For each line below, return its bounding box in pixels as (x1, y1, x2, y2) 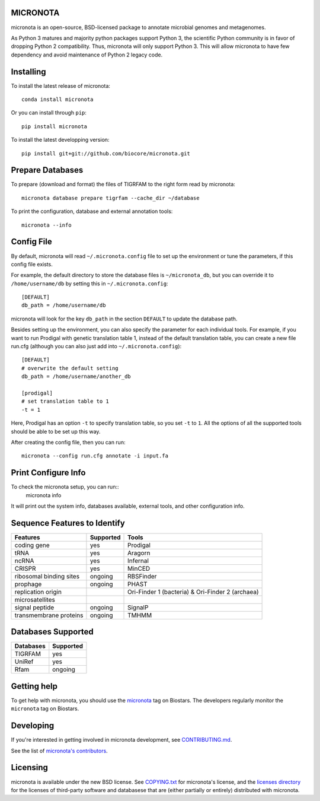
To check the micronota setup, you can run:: (11, 484, 119, 491)
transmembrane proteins (14, 611, 84, 619)
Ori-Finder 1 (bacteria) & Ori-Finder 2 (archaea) (127, 587, 259, 596)
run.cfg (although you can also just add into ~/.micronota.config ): (11, 343, 182, 350)
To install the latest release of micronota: (11, 82, 111, 89)
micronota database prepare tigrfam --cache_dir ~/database (21, 195, 200, 201)
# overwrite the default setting (21, 365, 119, 371)
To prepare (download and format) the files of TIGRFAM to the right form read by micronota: (11, 181, 235, 188)
